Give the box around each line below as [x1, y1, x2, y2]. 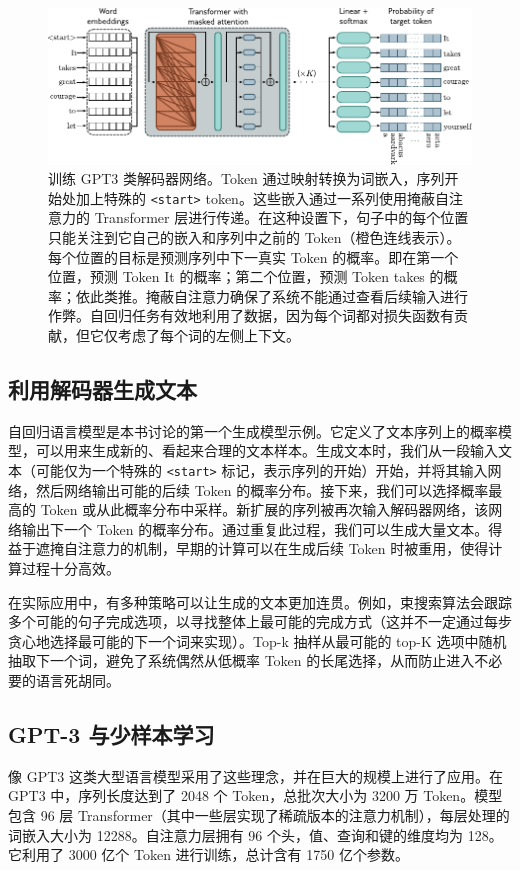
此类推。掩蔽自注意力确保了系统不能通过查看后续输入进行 [89, 285, 468, 306]
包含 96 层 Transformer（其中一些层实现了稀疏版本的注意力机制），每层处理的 [8, 805, 510, 826]
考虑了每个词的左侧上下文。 [117, 325, 300, 346]
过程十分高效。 [21, 558, 120, 579]
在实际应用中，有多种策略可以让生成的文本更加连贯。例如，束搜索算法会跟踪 [8, 591, 512, 612]
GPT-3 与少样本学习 [8, 719, 215, 750]
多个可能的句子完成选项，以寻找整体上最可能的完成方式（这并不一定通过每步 [8, 611, 512, 632]
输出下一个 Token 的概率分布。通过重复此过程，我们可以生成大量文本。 [21, 518, 489, 539]
